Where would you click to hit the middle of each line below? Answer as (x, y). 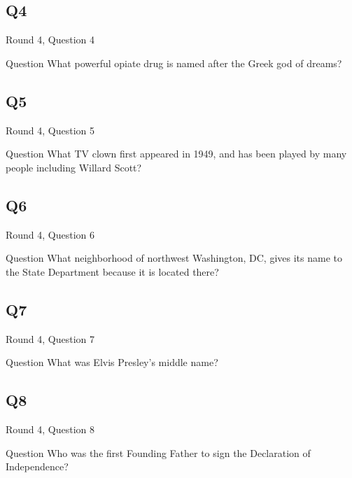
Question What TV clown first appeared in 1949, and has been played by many (176, 154)
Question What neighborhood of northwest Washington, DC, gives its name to (174, 258)
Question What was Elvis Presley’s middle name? (112, 362)
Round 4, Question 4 (50, 40)
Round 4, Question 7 (50, 338)
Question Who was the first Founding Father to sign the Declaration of (158, 452)
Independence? (37, 466)
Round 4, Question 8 (50, 429)
